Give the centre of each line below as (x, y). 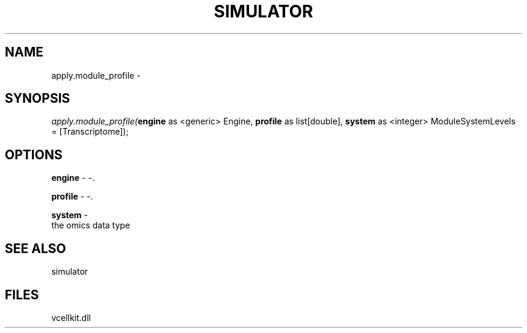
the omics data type (91, 225)
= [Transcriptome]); (90, 132)
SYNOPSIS (38, 99)
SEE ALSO (35, 248)
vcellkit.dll (71, 317)
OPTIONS (34, 154)
